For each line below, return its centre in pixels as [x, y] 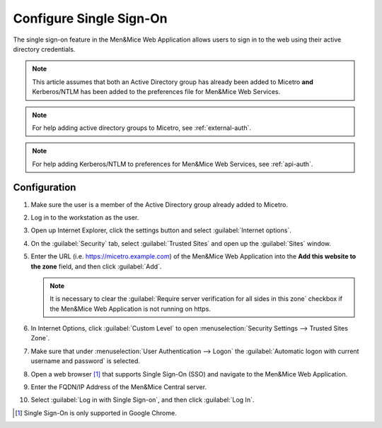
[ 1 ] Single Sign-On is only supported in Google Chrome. [96, 412]
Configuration [45, 188]
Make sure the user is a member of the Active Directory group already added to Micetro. [159, 204]
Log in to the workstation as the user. [85, 217]
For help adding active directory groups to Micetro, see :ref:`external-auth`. [141, 128]
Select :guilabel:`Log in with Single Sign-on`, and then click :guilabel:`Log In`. [143, 400]
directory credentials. [44, 49]
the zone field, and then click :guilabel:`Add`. [96, 266]
